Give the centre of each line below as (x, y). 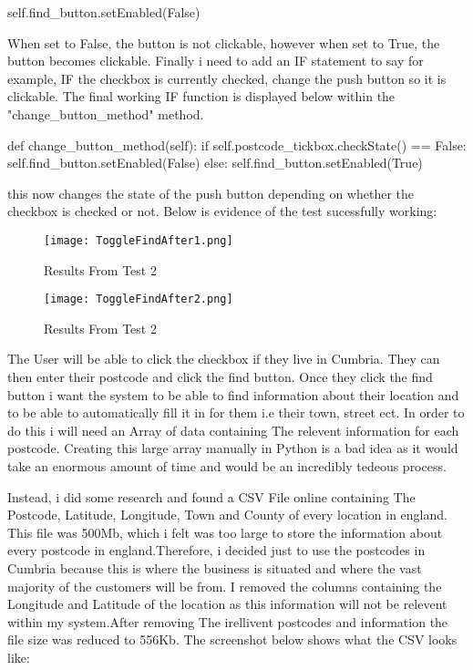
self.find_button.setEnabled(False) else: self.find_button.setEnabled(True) (215, 163)
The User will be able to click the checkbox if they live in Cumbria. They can (224, 359)
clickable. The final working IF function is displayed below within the (201, 96)
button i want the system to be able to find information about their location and (233, 394)
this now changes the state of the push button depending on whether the (211, 193)
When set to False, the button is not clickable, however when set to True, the (224, 42)
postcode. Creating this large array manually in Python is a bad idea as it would (233, 448)
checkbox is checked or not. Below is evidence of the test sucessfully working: (222, 211)
